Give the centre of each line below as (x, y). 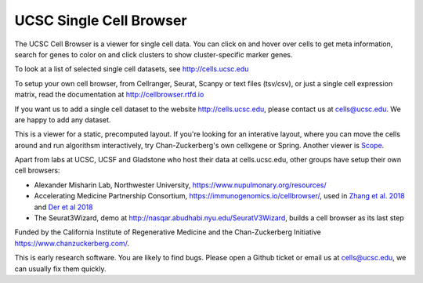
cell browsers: (37, 171)
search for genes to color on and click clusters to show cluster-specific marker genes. (154, 54)
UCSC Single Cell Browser (101, 20)
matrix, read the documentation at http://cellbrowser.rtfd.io (109, 95)
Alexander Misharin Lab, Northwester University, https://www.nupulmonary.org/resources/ (180, 185)
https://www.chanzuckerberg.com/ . (72, 243)
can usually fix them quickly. (60, 268)
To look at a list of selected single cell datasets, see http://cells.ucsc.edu (132, 69)
